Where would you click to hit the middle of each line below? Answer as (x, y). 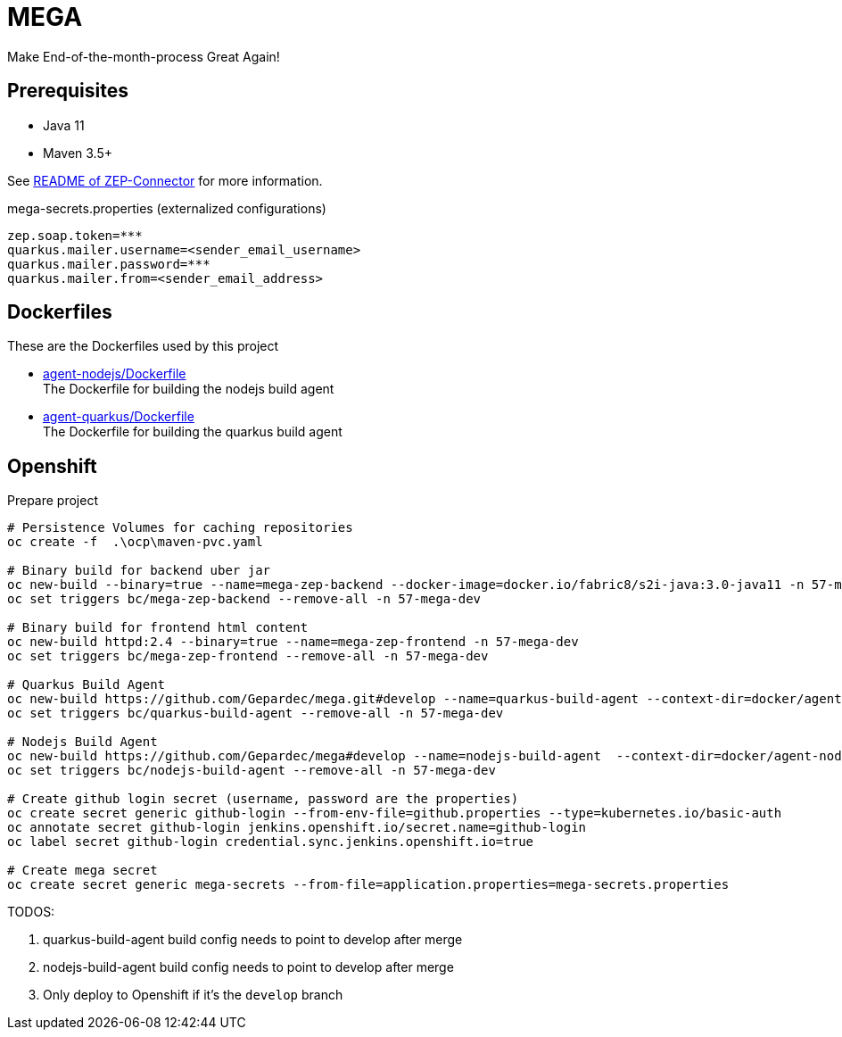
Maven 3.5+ (78, 153)
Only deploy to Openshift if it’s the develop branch (193, 995)
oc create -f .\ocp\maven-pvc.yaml (135, 542)
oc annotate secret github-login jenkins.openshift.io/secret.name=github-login (297, 828)
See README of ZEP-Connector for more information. (165, 180)
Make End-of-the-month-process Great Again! (144, 56)
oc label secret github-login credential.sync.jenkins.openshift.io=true (271, 842)
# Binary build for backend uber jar (139, 571)
